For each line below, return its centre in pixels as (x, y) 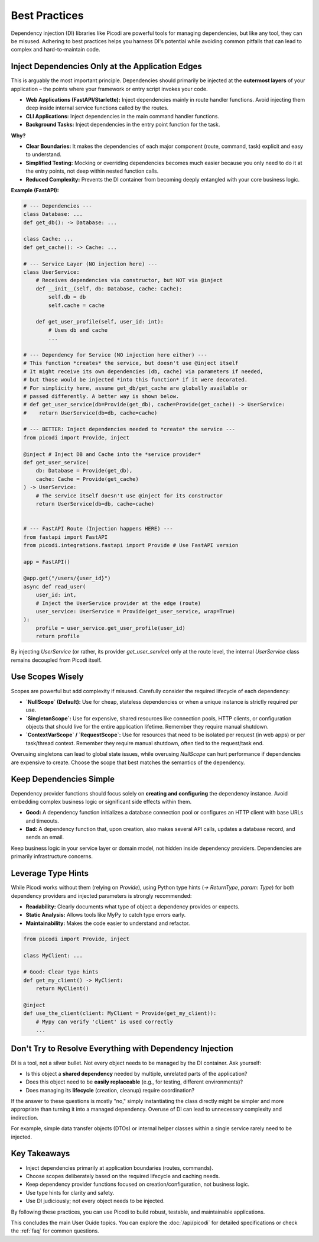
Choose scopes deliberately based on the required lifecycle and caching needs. (123, 1176)
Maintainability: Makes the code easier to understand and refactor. (108, 923)
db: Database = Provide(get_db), (84, 471)
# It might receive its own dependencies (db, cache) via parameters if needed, (143, 371)
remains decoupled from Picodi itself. (56, 660)
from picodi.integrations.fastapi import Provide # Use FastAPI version (131, 545)
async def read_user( (55, 586)
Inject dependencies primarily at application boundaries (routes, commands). (120, 1167)
